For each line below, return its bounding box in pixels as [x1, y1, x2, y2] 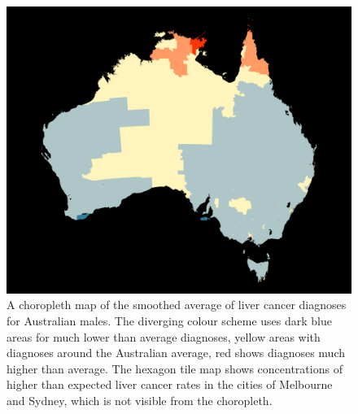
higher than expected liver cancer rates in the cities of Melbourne [7, 376, 333, 393]
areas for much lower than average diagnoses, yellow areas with [7, 328, 321, 345]
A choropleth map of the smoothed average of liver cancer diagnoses [7, 296, 347, 313]
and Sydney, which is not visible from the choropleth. [7, 391, 273, 408]
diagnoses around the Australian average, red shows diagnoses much [7, 344, 346, 361]
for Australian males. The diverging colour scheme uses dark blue [7, 312, 332, 329]
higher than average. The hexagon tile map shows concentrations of [7, 360, 343, 377]
